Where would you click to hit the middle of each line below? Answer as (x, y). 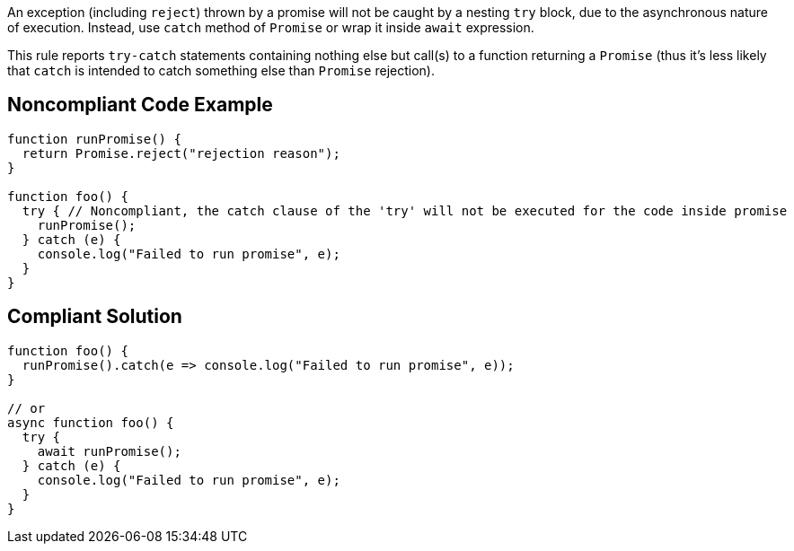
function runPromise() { (94, 139)
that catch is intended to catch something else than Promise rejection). (221, 70)
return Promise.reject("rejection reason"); (181, 153)
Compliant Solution (95, 317)
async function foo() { (91, 422)
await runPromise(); (109, 451)
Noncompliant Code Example (140, 105)
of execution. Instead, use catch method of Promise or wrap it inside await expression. (271, 27)
